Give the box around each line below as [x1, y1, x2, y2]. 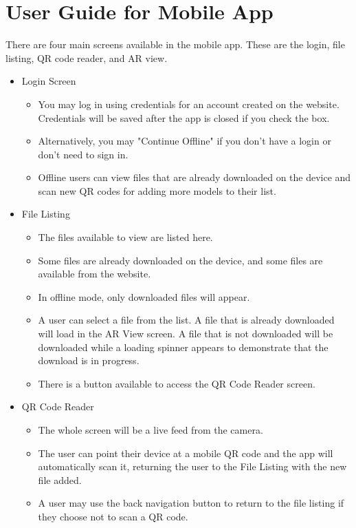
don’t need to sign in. [38, 147, 129, 161]
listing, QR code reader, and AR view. [5, 50, 168, 65]
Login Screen [21, 74, 76, 88]
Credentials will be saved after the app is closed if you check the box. [38, 110, 330, 125]
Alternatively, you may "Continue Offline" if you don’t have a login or [38, 134, 331, 148]
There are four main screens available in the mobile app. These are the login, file [5, 37, 345, 52]
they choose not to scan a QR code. [38, 509, 188, 523]
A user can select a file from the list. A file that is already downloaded [38, 313, 335, 327]
